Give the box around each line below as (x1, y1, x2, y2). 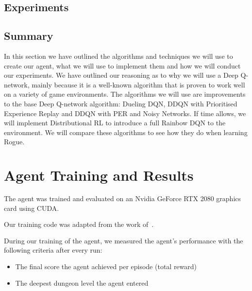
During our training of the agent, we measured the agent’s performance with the (4, 235, 243, 245)
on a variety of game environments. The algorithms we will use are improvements (4, 89, 246, 99)
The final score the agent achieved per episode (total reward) (15, 261, 197, 272)
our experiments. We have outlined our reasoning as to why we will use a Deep (4, 70, 238, 80)
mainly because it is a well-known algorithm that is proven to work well (32, 79, 245, 89)
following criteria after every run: (4, 245, 102, 255)
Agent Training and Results (4, 165, 194, 185)
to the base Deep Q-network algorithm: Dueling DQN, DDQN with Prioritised (4, 98, 237, 108)
